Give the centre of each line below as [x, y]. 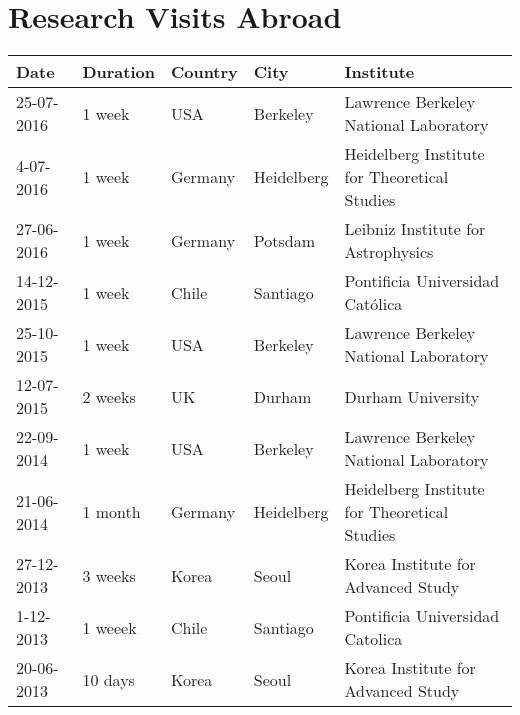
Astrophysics [389, 252]
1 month [111, 512]
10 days [108, 679]
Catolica [373, 639]
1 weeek [109, 627]
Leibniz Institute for [415, 229]
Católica [373, 304]
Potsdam [284, 240]
